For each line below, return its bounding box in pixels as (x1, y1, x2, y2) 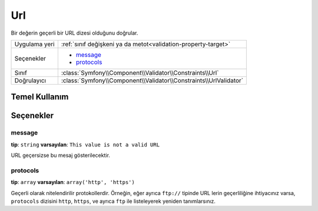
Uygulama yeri (14, 40, 55, 48)
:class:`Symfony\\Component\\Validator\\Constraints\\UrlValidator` (61, 76, 244, 85)
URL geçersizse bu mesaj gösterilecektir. (11, 152, 110, 159)
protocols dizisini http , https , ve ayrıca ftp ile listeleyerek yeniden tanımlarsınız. (11, 197, 216, 205)
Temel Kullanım (11, 92, 69, 102)
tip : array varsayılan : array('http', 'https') (11, 179, 135, 186)
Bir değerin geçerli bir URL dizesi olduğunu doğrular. (11, 29, 138, 36)
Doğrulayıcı (14, 76, 47, 85)
